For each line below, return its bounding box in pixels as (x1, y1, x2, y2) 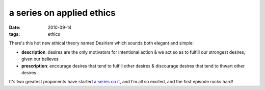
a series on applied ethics (9, 7, 116, 18)
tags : (9, 31, 20, 37)
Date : (9, 24, 21, 30)
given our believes (21, 56, 59, 62)
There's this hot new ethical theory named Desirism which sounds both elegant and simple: (9, 40, 194, 46)
